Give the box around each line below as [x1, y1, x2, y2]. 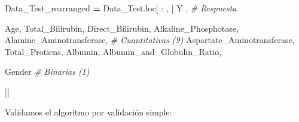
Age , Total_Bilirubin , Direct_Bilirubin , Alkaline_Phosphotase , [5, 22, 239, 34]
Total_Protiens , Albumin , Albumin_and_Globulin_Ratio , [5, 45, 222, 57]
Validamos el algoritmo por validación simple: [5, 105, 172, 118]
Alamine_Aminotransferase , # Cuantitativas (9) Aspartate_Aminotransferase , [5, 33, 295, 46]
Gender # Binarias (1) [5, 65, 90, 78]
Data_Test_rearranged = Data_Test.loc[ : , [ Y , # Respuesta [5, 2, 237, 14]
